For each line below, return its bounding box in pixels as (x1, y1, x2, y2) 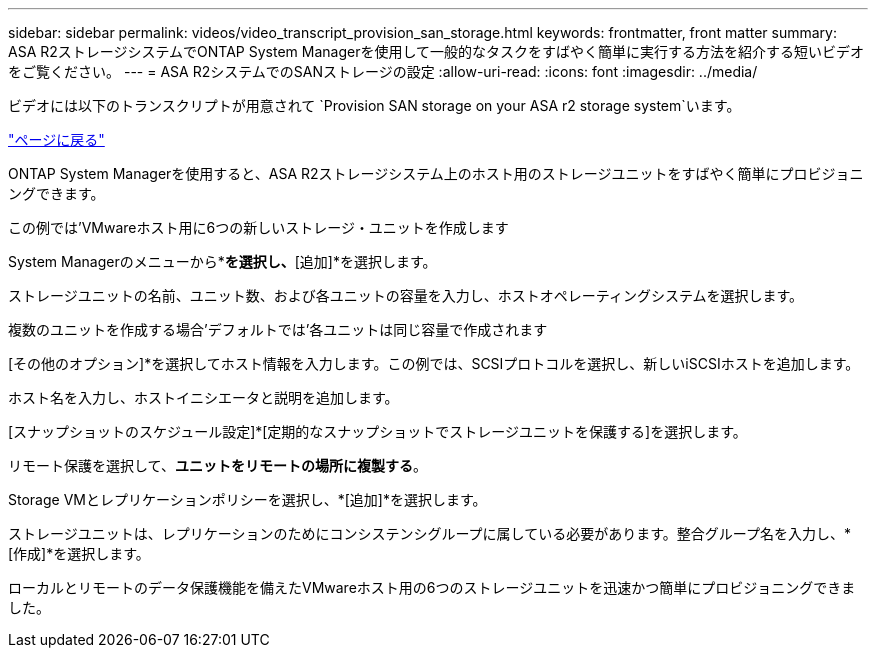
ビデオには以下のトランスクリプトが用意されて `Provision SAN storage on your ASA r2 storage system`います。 (8, 97, 741, 114)
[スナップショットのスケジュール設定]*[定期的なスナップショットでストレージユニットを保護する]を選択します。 (8, 423, 747, 440)
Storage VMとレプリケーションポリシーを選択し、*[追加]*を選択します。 (8, 491, 487, 508)
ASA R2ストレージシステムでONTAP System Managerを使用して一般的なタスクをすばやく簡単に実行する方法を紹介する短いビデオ (8, 43, 865, 60)
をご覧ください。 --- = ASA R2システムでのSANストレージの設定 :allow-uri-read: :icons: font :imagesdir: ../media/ (8, 63, 758, 80)
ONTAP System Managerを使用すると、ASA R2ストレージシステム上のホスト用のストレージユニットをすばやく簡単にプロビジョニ (8, 165, 864, 182)
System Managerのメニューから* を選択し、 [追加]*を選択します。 (8, 253, 437, 270)
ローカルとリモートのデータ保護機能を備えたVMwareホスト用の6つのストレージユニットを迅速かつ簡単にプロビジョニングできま (8, 579, 856, 596)
